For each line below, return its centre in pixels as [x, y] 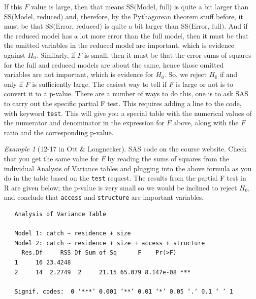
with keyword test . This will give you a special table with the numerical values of [128, 113]
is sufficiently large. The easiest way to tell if [99, 84]
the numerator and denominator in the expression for [84, 123]
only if [14, 84]
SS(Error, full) [203, 27]
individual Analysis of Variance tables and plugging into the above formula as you [128, 168]
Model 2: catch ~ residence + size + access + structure [110, 243]
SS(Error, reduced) [74, 27]
